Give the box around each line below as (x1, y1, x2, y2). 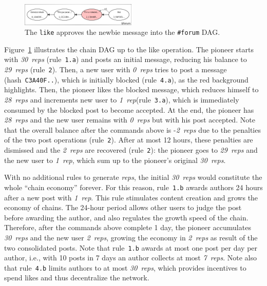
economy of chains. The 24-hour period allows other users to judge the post (4, 202, 242, 213)
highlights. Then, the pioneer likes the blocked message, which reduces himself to (4, 84, 259, 95)
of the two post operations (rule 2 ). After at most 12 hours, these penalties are (4, 134, 253, 145)
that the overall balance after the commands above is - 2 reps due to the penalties (4, 124, 261, 135)
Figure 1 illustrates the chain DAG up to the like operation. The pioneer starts (4, 44, 254, 54)
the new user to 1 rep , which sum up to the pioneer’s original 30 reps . (4, 154, 226, 165)
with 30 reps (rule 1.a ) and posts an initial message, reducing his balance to (4, 54, 247, 65)
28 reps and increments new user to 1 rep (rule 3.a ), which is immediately (4, 94, 239, 105)
